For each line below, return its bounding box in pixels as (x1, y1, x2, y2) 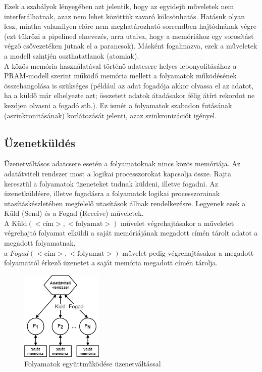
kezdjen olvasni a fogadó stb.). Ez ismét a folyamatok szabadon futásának (4, 100, 232, 110)
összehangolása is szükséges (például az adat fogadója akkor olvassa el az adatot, (4, 80, 254, 90)
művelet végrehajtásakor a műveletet (120, 217, 234, 228)
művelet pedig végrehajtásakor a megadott (122, 247, 254, 258)
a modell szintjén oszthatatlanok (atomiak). (4, 50, 139, 61)
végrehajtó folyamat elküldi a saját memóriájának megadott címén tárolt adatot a (4, 227, 258, 238)
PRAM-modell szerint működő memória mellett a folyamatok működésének (4, 70, 237, 81)
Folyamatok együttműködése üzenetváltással (24, 358, 161, 369)
